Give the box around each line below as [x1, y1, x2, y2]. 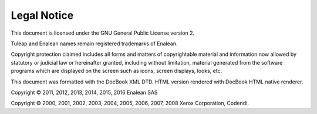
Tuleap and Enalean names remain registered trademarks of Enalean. [11, 40, 178, 47]
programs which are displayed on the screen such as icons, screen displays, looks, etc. [11, 68, 222, 75]
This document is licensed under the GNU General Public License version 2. [11, 29, 195, 36]
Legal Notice [11, 9, 74, 22]
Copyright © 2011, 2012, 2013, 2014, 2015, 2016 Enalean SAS [11, 89, 158, 96]
